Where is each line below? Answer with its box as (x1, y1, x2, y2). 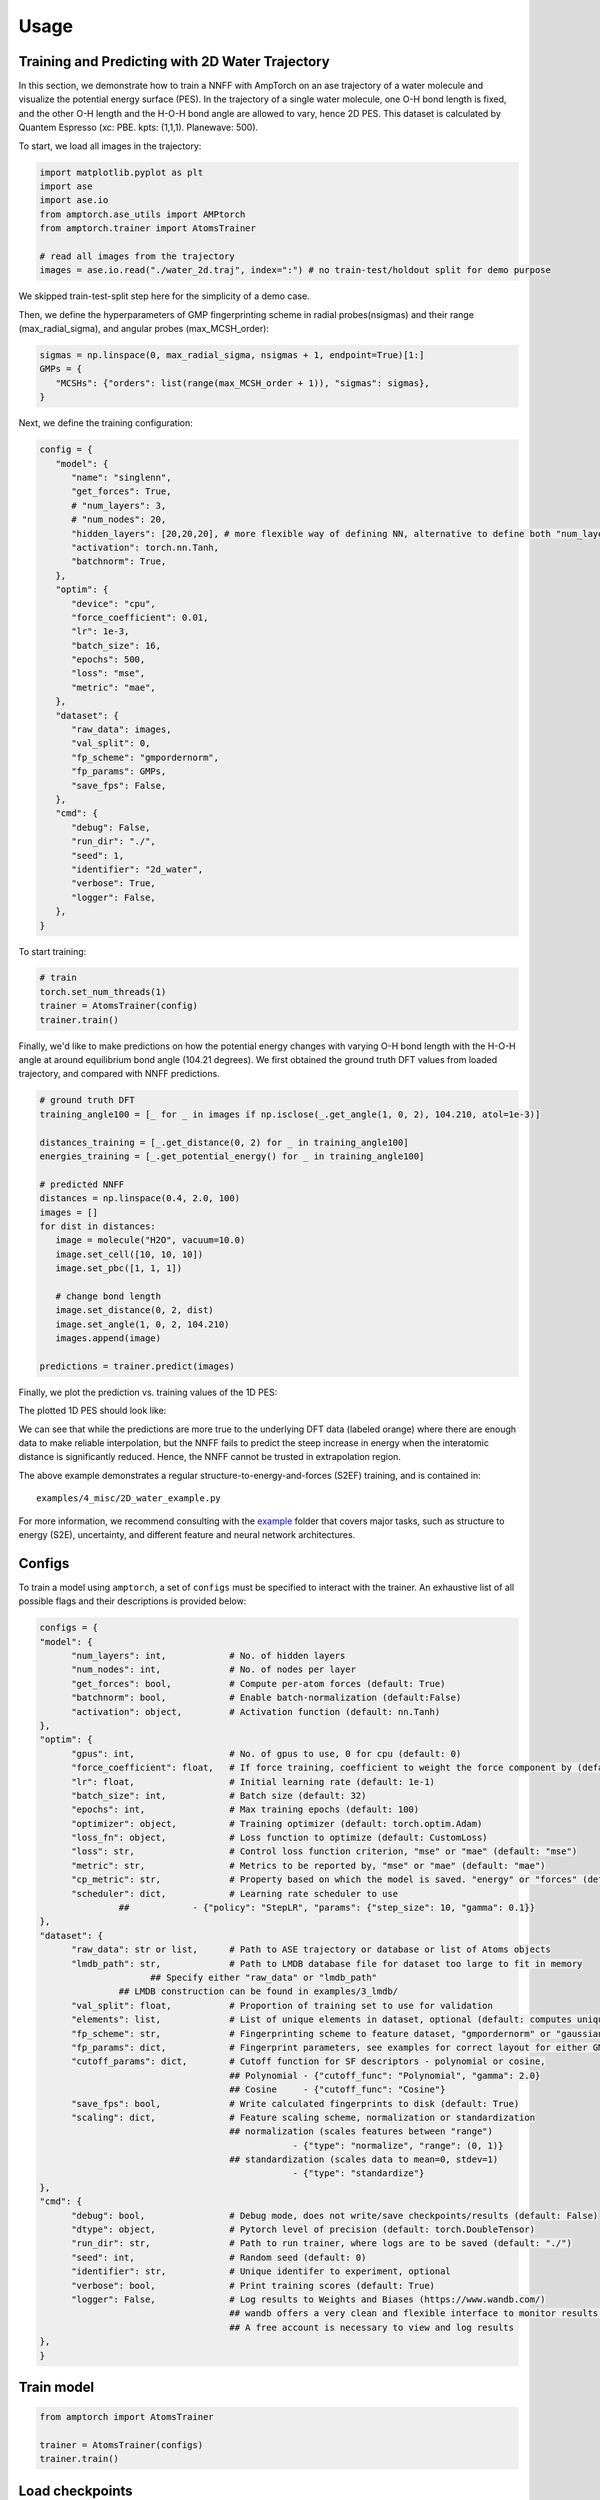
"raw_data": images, (71, 724, 172, 735)
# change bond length (55, 1290, 162, 1302)
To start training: (18, 945, 87, 957)
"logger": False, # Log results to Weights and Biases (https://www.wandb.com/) (71, 2293, 546, 2305)
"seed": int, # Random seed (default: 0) (71, 2251, 367, 2263)
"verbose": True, (71, 878, 157, 889)
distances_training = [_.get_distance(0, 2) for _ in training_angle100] (39, 1136, 409, 1148)
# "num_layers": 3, (71, 500, 167, 511)
